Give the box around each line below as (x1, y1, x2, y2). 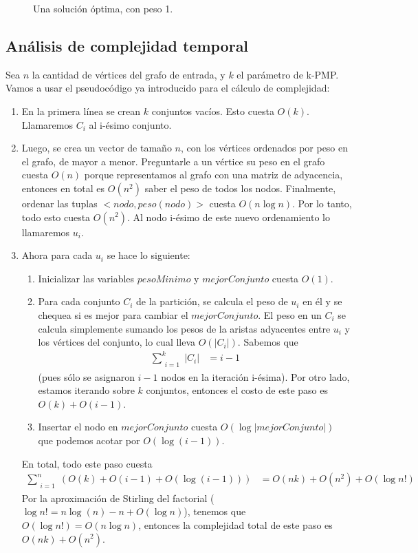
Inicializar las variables (38, 271, 135, 285)
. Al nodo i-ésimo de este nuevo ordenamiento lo (127, 209, 330, 224)
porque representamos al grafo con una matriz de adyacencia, (84, 167, 343, 182)
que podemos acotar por (38, 433, 140, 448)
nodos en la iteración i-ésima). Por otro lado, (161, 369, 350, 384)
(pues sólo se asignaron (38, 369, 135, 384)
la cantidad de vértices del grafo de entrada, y (32, 67, 225, 81)
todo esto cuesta (21, 209, 91, 224)
